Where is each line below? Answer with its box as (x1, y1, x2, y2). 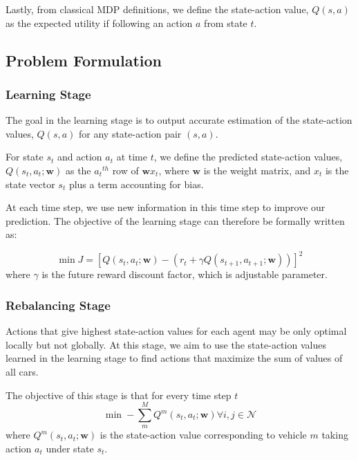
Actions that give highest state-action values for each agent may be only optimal (6, 324, 347, 338)
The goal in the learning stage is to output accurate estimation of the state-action (6, 113, 352, 127)
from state (204, 15, 247, 30)
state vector (6, 176, 55, 191)
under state (46, 441, 94, 455)
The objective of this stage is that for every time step (6, 387, 232, 402)
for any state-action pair (79, 126, 182, 140)
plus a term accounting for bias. (68, 176, 204, 191)
